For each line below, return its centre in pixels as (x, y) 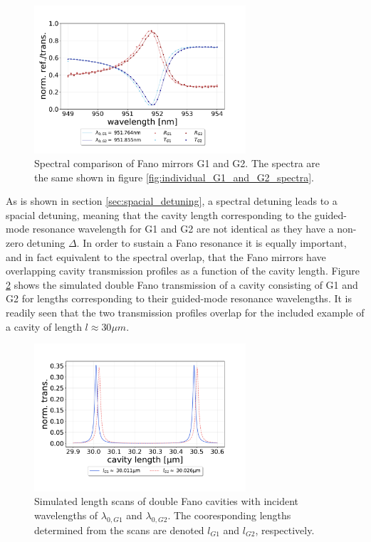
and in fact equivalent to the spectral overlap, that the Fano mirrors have (166, 256)
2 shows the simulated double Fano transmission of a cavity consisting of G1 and (182, 284)
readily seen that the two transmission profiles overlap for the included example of (185, 313)
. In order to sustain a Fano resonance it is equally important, (211, 243)
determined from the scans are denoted (119, 530)
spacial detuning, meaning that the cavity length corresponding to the (159, 214)
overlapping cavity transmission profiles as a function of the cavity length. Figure (183, 271)
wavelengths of (66, 515)
